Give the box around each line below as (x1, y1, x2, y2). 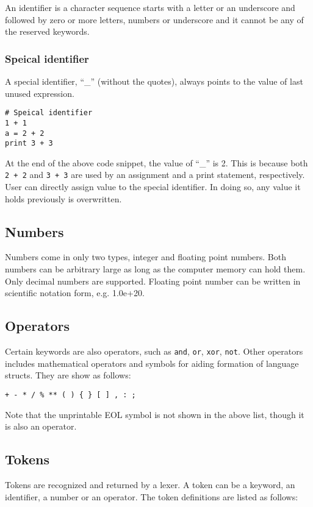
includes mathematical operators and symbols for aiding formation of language (5, 356, 299, 369)
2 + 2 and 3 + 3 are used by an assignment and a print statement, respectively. (5, 168, 305, 181)
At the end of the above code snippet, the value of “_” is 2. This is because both (5, 156, 308, 169)
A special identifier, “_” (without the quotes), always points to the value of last (5, 75, 303, 87)
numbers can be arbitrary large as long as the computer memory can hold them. (5, 263, 306, 275)
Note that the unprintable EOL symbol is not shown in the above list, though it (5, 408, 304, 420)
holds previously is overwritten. (5, 192, 122, 205)
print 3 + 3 (5, 139, 53, 148)
